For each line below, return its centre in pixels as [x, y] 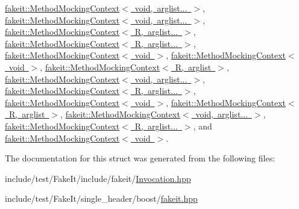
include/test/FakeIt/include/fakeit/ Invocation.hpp [98, 178]
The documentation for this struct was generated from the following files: [140, 158]
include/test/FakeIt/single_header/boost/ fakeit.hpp [101, 198]
